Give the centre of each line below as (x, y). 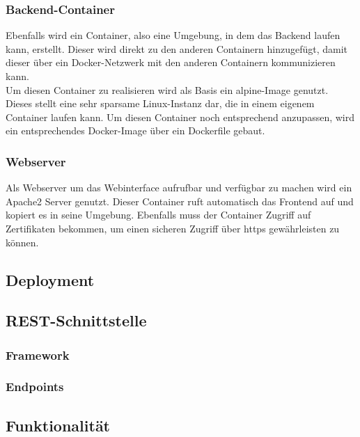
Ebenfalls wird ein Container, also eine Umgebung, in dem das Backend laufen (173, 35)
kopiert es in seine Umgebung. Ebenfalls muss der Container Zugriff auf (158, 215)
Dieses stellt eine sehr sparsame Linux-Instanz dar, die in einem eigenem (160, 103)
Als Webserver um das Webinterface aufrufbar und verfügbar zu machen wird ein (179, 188)
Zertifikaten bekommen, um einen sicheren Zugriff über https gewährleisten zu (173, 228)
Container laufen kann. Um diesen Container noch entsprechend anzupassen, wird (180, 117)
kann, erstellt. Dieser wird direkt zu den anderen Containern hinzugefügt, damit (177, 48)
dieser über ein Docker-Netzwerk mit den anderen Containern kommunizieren (171, 62)
